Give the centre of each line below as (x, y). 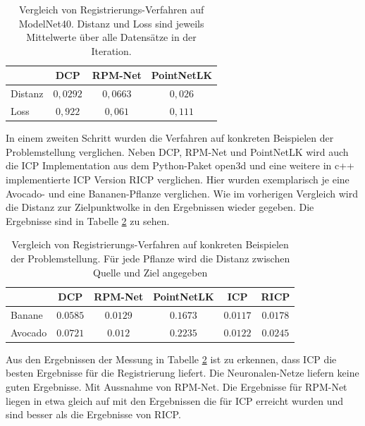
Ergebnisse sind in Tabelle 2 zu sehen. (88, 220)
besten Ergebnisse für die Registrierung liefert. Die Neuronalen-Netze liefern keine (182, 373)
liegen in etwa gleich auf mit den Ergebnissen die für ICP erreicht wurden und (175, 400)
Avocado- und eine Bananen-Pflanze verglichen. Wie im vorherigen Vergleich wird (182, 193)
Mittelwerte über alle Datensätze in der (111, 37)
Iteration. (111, 50)
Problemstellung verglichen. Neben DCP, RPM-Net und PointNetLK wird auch (177, 151)
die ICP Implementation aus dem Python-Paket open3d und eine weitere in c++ (180, 165)
